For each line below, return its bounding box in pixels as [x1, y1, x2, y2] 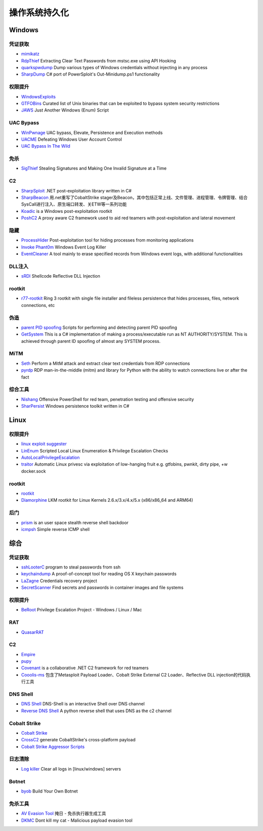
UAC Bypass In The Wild [21, 143, 71, 149]
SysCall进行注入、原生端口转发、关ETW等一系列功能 [21, 201, 127, 207]
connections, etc [21, 302, 55, 308]
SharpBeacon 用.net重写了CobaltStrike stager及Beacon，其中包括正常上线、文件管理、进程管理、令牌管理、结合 [21, 195, 248, 200]
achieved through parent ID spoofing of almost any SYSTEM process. [21, 338, 161, 344]
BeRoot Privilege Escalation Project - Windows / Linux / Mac [21, 607, 142, 613]
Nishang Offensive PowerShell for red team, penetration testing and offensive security [21, 396, 194, 402]
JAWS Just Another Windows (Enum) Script [21, 107, 109, 113]
